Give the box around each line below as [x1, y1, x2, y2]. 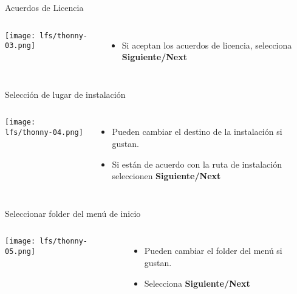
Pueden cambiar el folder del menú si [144, 244, 282, 257]
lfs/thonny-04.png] [5, 128, 83, 137]
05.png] [5, 247, 36, 256]
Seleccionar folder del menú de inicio [5, 207, 141, 219]
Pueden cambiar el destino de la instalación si [112, 125, 282, 138]
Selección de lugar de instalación [5, 87, 126, 100]
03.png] [5, 41, 36, 50]
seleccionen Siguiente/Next [112, 169, 221, 182]
